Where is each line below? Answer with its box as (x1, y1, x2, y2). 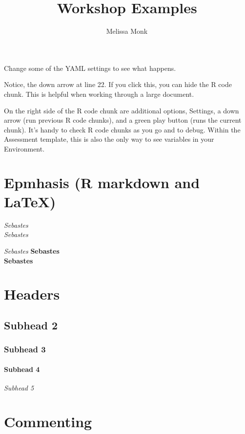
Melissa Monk (106, 26, 148, 36)
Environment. (4, 143, 45, 153)
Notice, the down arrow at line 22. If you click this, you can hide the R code (4, 79, 232, 89)
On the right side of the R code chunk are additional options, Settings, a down (4, 105, 239, 115)
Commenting (4, 411, 92, 431)
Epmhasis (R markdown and (4, 172, 200, 192)
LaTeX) (4, 191, 56, 211)
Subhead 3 (4, 343, 46, 355)
